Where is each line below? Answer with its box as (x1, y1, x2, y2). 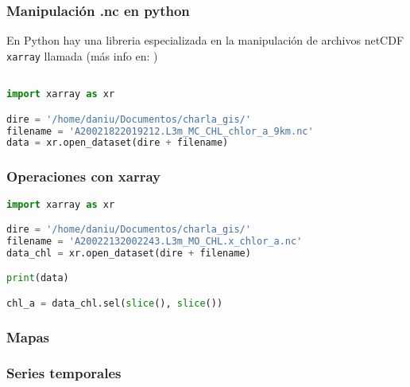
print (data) (6, 272, 69, 284)
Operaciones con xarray (6, 166, 161, 186)
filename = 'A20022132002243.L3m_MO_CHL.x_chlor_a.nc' (6, 235, 303, 247)
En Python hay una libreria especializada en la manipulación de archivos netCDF (6, 32, 404, 49)
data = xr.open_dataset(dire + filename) (6, 137, 229, 149)
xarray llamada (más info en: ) (6, 47, 158, 64)
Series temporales (6, 363, 122, 383)
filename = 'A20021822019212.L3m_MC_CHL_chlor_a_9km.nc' (6, 125, 314, 137)
